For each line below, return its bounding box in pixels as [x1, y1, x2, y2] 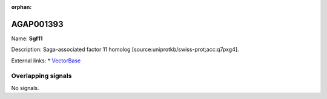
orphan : [11, 4, 32, 10]
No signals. [11, 84, 39, 91]
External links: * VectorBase [11, 57, 81, 64]
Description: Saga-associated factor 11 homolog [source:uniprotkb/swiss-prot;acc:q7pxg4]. [11, 46, 239, 53]
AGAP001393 [11, 19, 64, 29]
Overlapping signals [11, 72, 72, 80]
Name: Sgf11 [11, 35, 43, 42]
